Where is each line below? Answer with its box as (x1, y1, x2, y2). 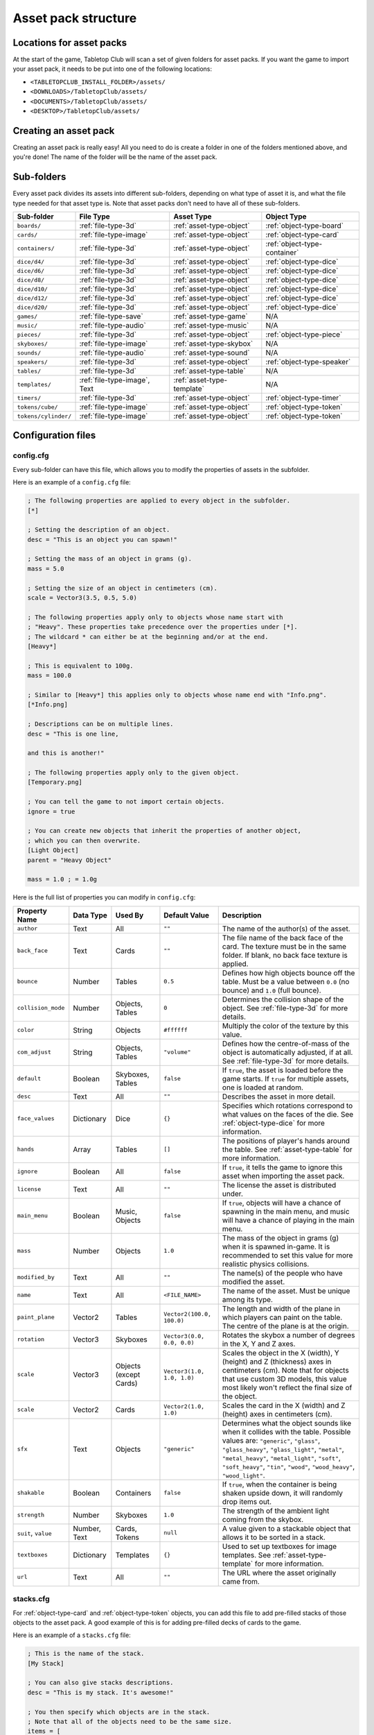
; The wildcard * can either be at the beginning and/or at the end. (27, 632, 269, 641)
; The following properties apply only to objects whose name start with (27, 613, 283, 621)
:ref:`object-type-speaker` (265, 357, 351, 366)
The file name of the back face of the (222, 933, 344, 942)
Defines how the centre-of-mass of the (222, 1038, 350, 1048)
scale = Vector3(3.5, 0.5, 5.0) (27, 594, 138, 602)
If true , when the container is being (222, 1479, 337, 1489)
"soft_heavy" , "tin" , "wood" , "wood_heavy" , (222, 1462, 355, 1471)
